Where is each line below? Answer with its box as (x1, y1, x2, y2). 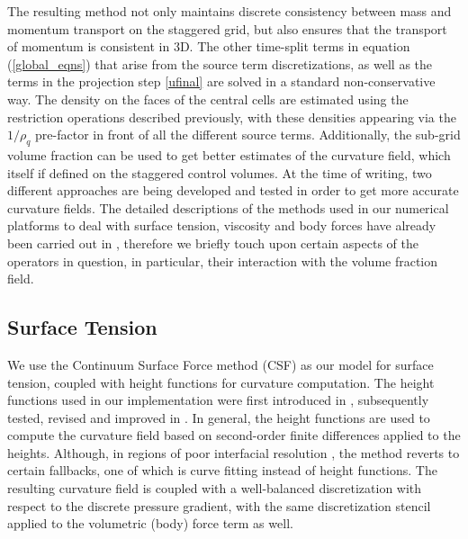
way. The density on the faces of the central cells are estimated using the (7, 89, 409, 108)
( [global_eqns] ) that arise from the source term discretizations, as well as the (7, 54, 433, 73)
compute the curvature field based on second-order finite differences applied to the (7, 426, 461, 445)
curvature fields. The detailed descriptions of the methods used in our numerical (7, 198, 449, 217)
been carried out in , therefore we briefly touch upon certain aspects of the (7, 233, 418, 252)
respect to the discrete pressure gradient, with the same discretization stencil (7, 496, 431, 515)
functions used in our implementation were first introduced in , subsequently (7, 391, 429, 409)
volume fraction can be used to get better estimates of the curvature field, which (7, 145, 451, 164)
